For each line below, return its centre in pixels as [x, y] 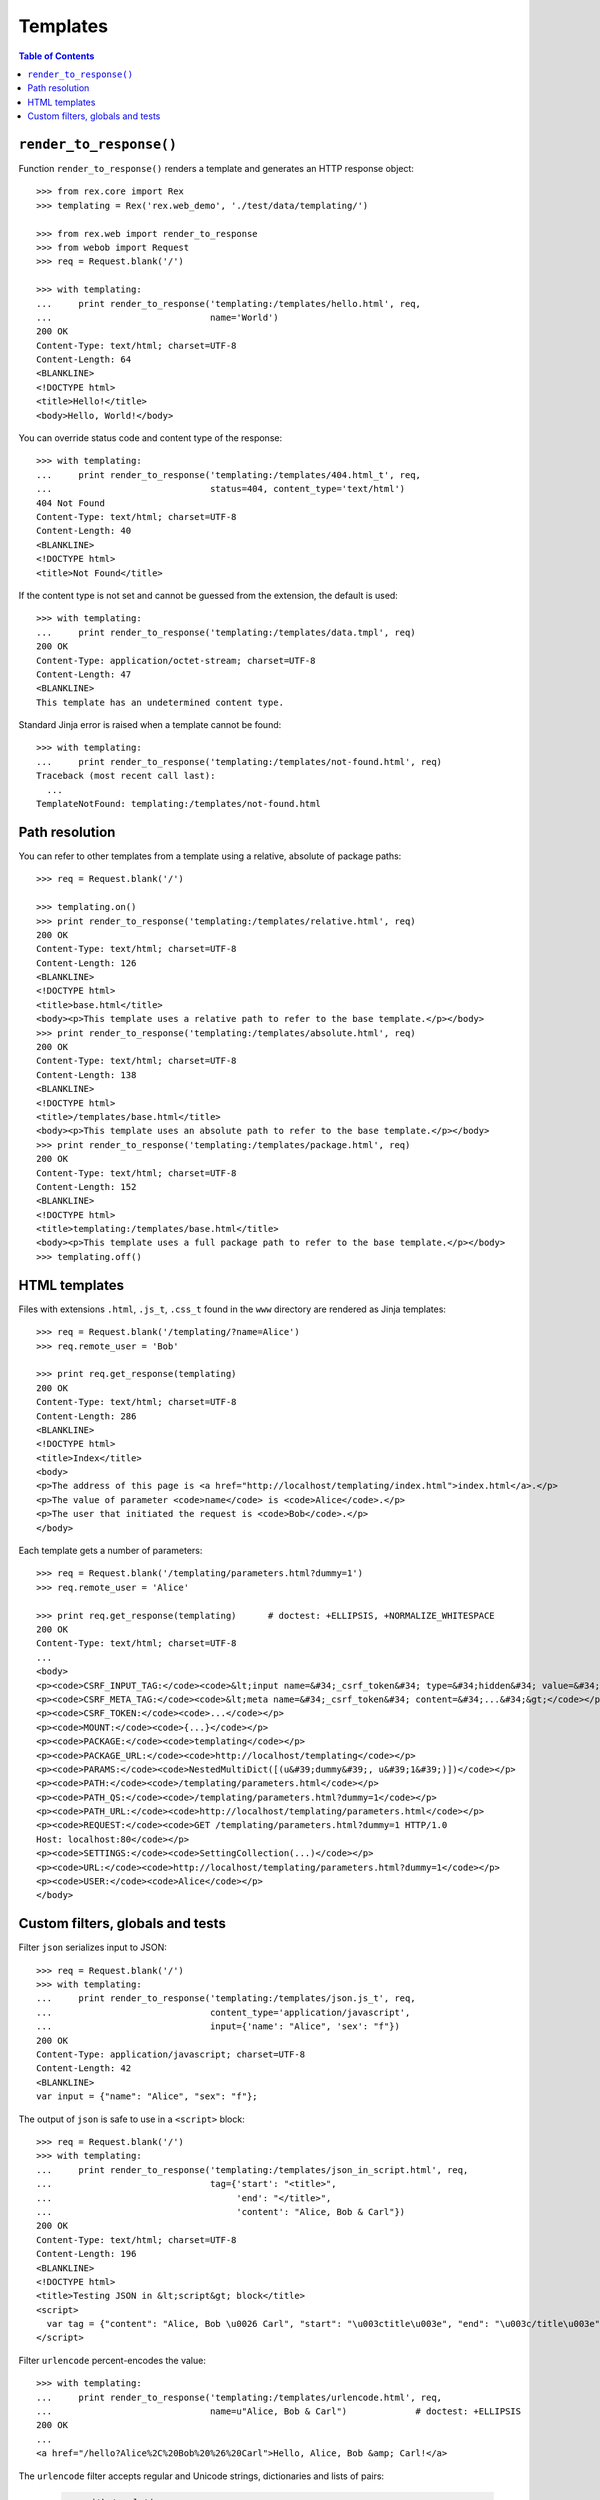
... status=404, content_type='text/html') [221, 489]
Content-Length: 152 [86, 1186]
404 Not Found [70, 503]
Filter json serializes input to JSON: [92, 1947]
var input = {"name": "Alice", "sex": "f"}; [147, 2096]
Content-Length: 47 [84, 674]
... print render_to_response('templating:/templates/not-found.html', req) [239, 761]
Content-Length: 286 [86, 1416]
